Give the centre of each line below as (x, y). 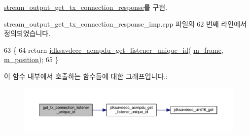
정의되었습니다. (27, 33)
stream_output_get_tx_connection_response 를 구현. (86, 7)
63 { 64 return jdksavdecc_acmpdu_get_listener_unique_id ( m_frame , (114, 50)
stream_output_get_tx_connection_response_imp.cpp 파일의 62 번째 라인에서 (125, 23)
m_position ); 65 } (31, 59)
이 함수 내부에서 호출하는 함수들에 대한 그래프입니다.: (86, 76)
